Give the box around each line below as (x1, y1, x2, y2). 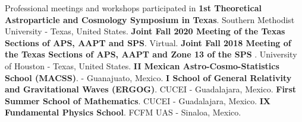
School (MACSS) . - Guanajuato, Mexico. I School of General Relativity (5, 71, 292, 84)
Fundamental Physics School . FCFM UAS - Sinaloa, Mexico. (5, 106, 241, 118)
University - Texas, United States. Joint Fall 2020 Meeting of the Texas (5, 25, 285, 37)
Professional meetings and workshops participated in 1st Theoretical (5, 2, 262, 14)
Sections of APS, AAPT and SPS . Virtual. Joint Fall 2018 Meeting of (5, 36, 291, 49)
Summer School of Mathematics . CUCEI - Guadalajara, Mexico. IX (5, 94, 270, 107)
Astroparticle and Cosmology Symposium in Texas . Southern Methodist (5, 13, 295, 25)
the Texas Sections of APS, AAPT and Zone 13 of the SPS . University (5, 48, 297, 60)
